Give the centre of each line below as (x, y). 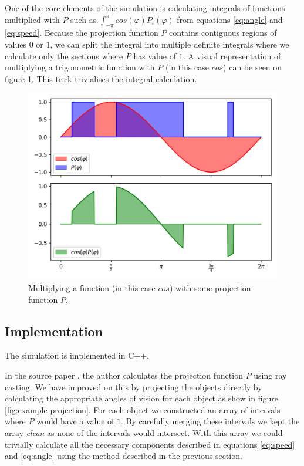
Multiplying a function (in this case (92, 287)
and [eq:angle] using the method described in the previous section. (124, 456)
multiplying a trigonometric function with (80, 67)
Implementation (54, 331)
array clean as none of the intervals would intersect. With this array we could (144, 432)
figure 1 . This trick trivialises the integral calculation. (101, 78)
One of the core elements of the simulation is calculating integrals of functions (145, 8)
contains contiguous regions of (223, 33)
